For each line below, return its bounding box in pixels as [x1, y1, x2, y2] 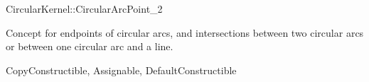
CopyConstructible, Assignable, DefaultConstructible [6, 62, 237, 77]
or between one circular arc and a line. [6, 39, 173, 54]
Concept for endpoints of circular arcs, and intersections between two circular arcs [6, 25, 364, 40]
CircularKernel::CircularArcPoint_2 [6, 1, 163, 16]
